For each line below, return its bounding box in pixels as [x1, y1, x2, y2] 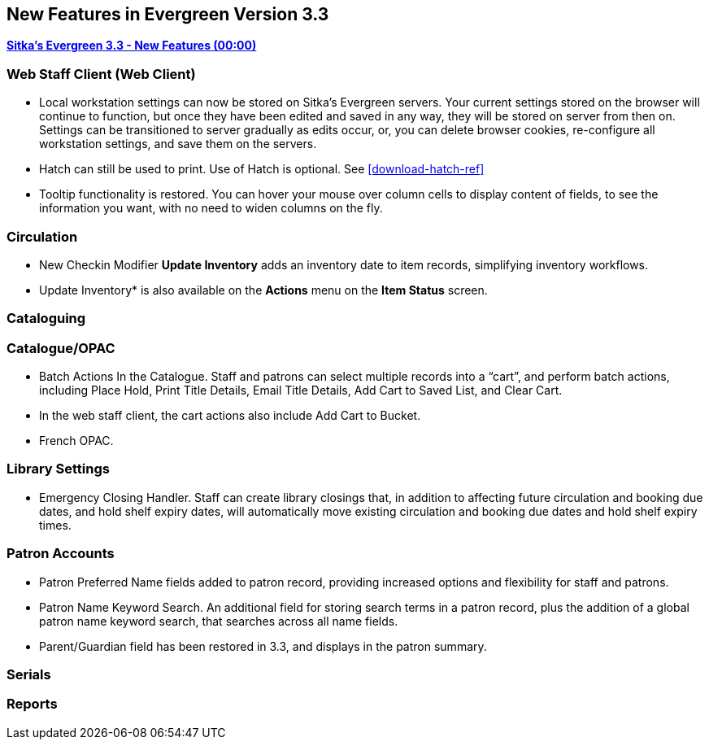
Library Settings [7, 460, 110, 478]
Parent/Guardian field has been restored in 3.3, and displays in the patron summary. [39, 639, 487, 653]
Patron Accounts [7, 545, 115, 562]
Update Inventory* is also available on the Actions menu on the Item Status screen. [39, 282, 488, 297]
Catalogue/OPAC [7, 339, 115, 356]
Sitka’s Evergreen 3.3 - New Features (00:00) [7, 38, 257, 53]
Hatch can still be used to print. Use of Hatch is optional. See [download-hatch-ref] [39, 162, 485, 177]
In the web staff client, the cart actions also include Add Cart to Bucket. [39, 408, 421, 423]
